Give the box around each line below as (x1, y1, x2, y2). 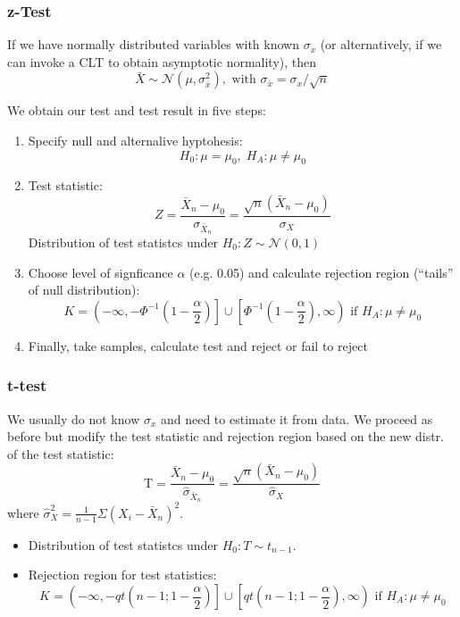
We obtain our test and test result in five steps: (7, 101, 266, 120)
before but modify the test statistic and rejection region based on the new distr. (7, 427, 444, 446)
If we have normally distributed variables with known (7, 35, 299, 54)
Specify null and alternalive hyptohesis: (28, 131, 243, 149)
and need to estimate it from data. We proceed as (160, 409, 433, 428)
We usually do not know (7, 409, 140, 428)
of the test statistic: (7, 444, 114, 463)
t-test (7, 374, 47, 396)
